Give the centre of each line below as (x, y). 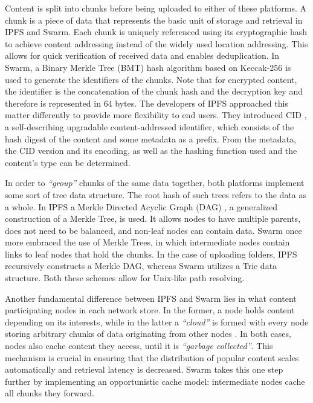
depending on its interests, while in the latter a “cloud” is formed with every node (157, 321)
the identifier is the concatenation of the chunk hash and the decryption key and (154, 91)
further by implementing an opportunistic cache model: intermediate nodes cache (155, 381)
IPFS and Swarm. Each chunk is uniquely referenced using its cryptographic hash (156, 32)
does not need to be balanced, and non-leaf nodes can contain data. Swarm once (153, 230)
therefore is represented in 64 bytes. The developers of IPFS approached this (147, 103)
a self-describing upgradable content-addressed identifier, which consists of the (150, 126)
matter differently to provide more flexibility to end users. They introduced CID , (156, 115)
